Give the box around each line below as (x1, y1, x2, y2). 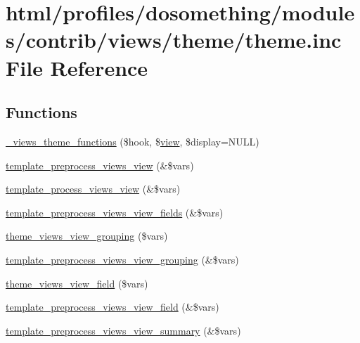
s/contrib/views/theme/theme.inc (6, 25, 342, 54)
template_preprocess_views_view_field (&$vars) (6, 299, 219, 314)
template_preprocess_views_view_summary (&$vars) (6, 323, 241, 337)
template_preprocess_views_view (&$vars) (6, 157, 194, 172)
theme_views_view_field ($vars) (6, 276, 148, 290)
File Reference (6, 53, 148, 82)
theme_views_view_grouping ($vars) (6, 228, 168, 243)
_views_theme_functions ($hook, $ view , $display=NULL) (6, 134, 259, 148)
